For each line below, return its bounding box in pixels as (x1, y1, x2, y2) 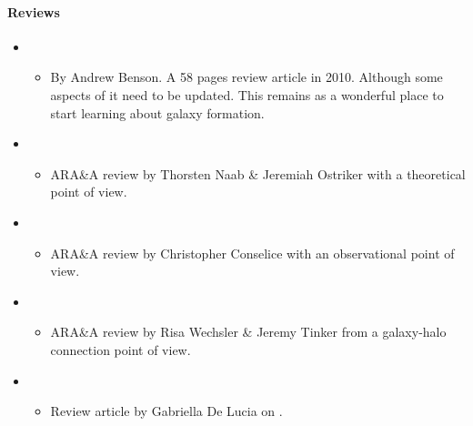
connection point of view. (50, 340, 191, 359)
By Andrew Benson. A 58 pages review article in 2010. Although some (50, 67, 443, 86)
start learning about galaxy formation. (50, 103, 265, 122)
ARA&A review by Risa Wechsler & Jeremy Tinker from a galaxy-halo (50, 322, 447, 341)
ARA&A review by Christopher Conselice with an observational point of (50, 243, 455, 262)
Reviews (7, 2, 60, 21)
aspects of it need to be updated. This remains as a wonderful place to (50, 85, 444, 104)
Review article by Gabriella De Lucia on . (50, 401, 283, 421)
